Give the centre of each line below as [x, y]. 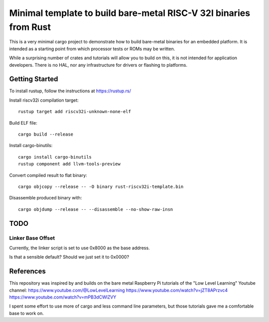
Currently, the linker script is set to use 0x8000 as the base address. [79, 248]
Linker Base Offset [32, 238]
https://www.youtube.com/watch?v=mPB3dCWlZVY [63, 297]
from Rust [30, 27]
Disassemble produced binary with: [46, 198]
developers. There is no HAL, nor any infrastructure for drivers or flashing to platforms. [98, 65]
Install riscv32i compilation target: [44, 100]
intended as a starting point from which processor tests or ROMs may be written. [92, 49]
